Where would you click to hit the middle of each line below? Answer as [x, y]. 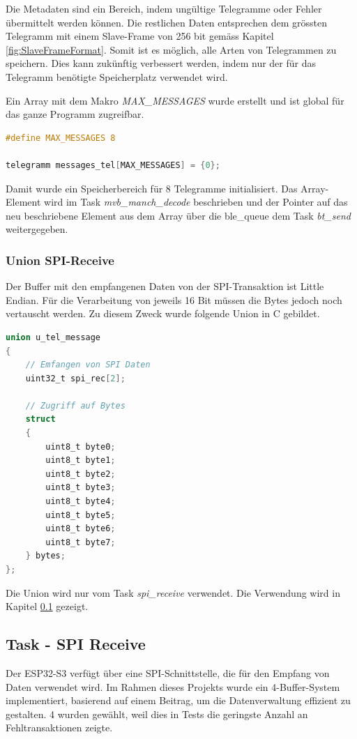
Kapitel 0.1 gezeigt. [47, 606]
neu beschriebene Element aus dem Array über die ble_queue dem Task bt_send [178, 215]
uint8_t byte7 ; [81, 542]
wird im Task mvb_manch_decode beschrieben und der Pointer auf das [196, 202]
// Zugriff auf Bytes [75, 405]
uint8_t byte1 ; [81, 460]
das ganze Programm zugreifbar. [75, 114]
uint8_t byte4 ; [81, 502]
